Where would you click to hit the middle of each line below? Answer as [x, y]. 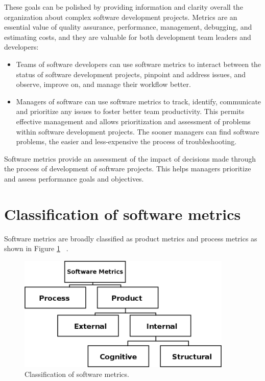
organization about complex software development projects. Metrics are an [121, 17]
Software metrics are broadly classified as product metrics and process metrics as [131, 238]
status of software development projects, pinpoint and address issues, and [131, 74]
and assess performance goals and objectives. [74, 178]
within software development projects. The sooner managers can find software [138, 131]
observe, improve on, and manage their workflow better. [103, 84]
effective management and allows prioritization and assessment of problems [133, 121]
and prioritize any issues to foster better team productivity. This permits [130, 111]
